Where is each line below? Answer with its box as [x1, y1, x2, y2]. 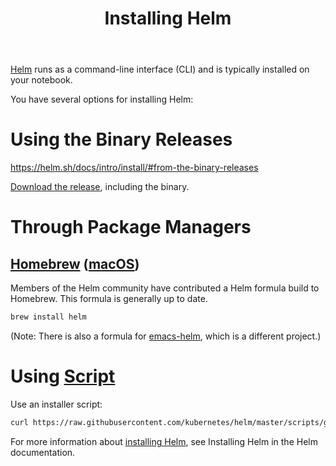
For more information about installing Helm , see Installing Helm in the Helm [10, 435, 318, 447]
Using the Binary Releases [10, 128, 233, 151]
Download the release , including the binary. [10, 181, 190, 193]
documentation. [10, 446, 76, 458]
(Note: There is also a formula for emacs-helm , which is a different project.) [10, 330, 322, 342]
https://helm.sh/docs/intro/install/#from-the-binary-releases [10, 162, 259, 174]
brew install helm [10, 312, 87, 322]
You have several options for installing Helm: [10, 93, 194, 106]
